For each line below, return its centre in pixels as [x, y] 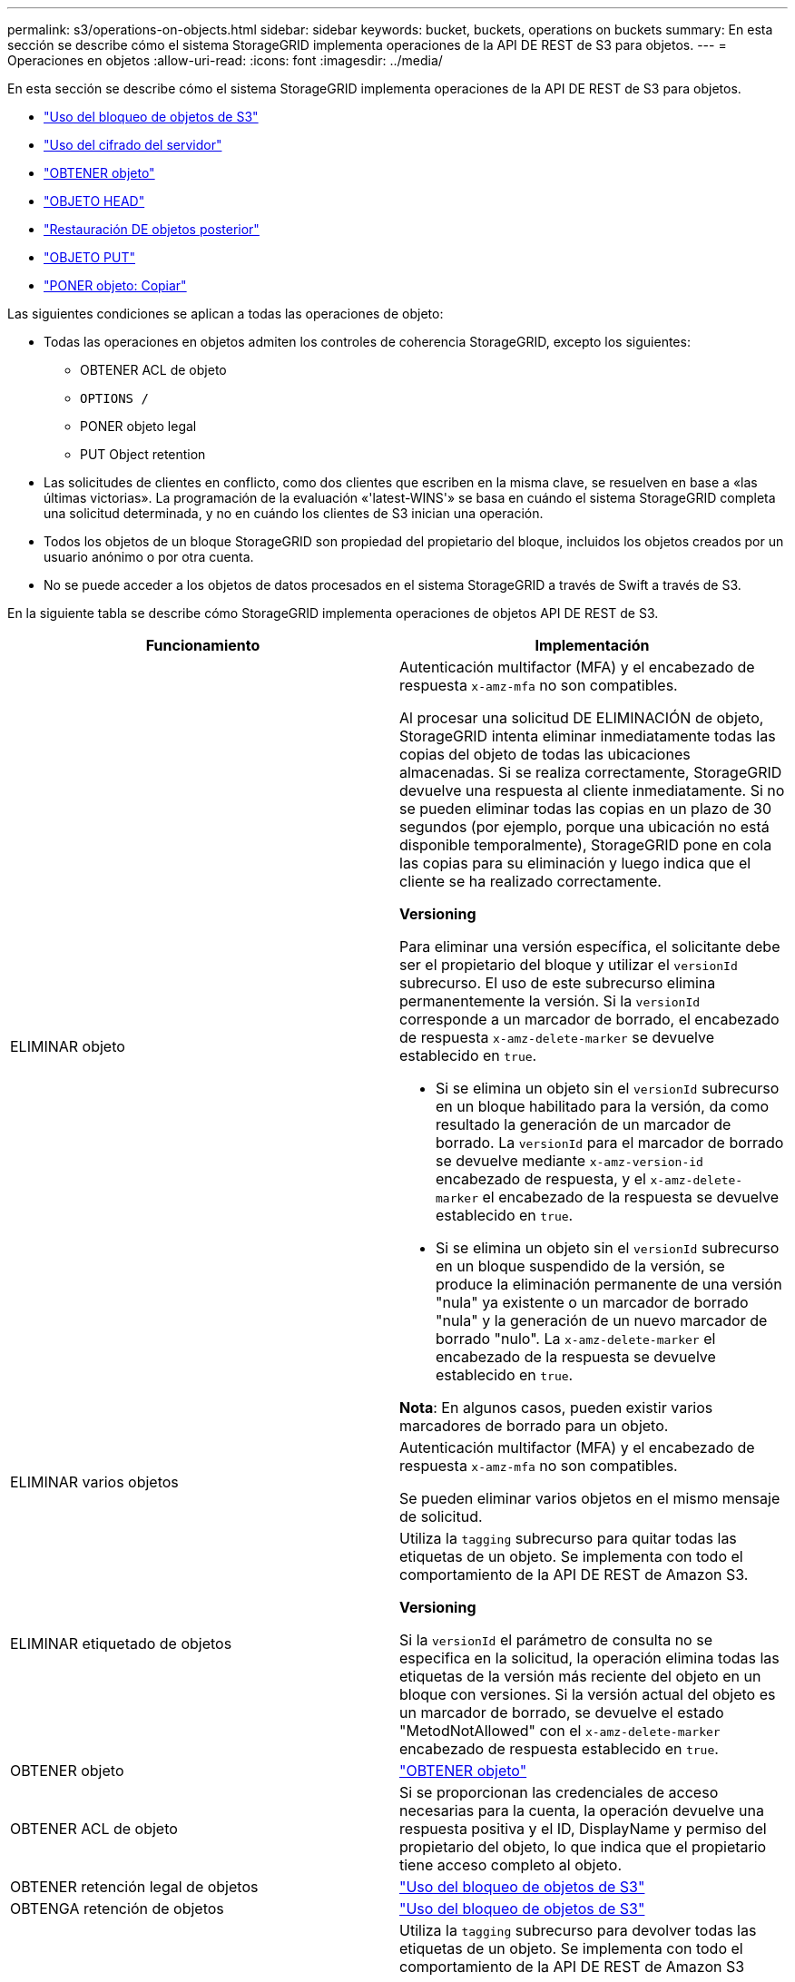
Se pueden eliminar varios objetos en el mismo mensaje [590, 1498]
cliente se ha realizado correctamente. [530, 881]
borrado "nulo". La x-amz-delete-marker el [576, 1339]
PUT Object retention [143, 454]
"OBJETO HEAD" [94, 201]
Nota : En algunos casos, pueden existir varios [556, 1408]
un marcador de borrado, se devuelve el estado [562, 1712]
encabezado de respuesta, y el [541, 1179]
